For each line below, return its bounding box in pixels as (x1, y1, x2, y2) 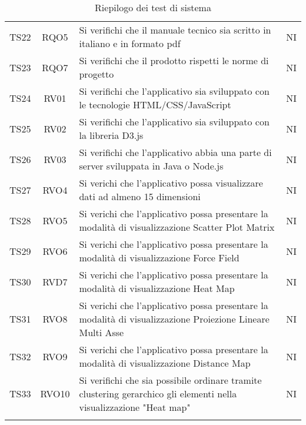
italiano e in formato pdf (79, 36, 181, 50)
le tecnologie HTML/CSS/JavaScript (79, 98, 231, 111)
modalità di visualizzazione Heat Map (79, 281, 235, 295)
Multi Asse (79, 326, 124, 339)
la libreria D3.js (79, 128, 144, 142)
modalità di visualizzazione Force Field (79, 251, 240, 264)
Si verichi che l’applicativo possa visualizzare (79, 176, 263, 190)
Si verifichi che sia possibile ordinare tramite (79, 373, 262, 387)
